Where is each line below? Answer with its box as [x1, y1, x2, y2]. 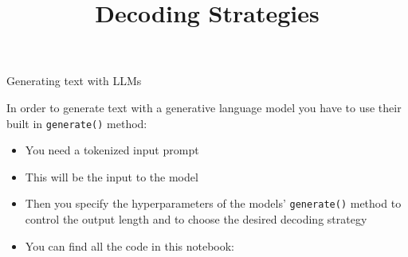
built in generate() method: [6, 115, 147, 131]
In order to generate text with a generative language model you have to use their [6, 99, 402, 115]
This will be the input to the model [25, 168, 198, 185]
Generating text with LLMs [6, 72, 142, 89]
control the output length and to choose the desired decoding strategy [25, 211, 367, 228]
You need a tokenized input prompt [25, 142, 199, 158]
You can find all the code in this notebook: [25, 237, 235, 254]
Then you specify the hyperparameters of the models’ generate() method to [25, 195, 402, 212]
